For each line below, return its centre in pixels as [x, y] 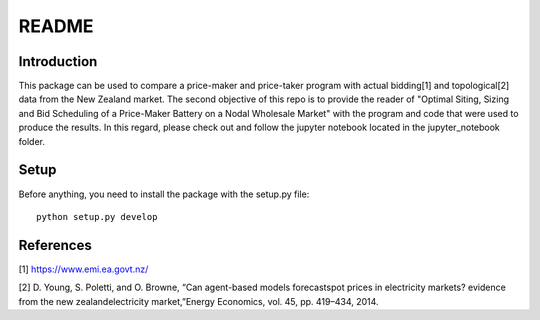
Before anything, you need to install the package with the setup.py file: [164, 194]
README [56, 26]
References [55, 245]
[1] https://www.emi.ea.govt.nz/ [83, 269]
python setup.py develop [97, 216]
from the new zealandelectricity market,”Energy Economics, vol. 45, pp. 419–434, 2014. [198, 301]
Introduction [58, 61]
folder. [31, 141]
